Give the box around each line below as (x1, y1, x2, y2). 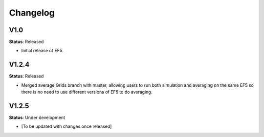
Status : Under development (9, 115, 66, 120)
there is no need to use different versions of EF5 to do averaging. (21, 89, 153, 95)
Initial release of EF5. (21, 48, 64, 54)
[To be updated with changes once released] (21, 123, 112, 129)
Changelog (9, 7, 55, 18)
